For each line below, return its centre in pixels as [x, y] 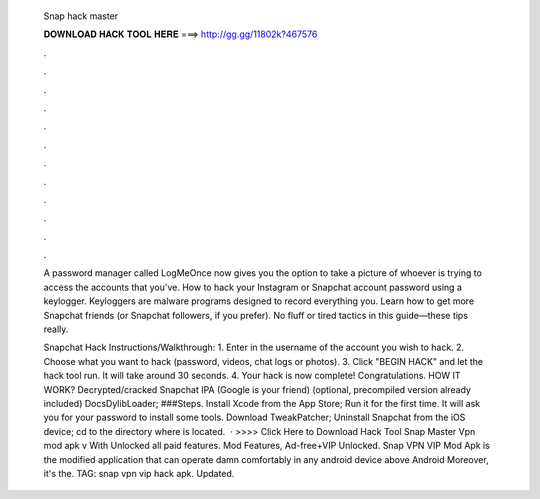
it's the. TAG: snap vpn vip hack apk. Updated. [139, 473]
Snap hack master [81, 16]
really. [56, 329]
